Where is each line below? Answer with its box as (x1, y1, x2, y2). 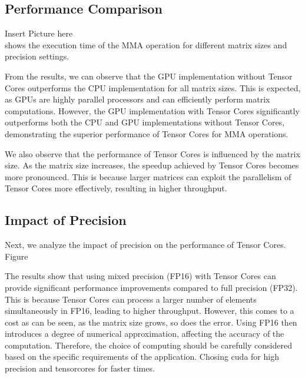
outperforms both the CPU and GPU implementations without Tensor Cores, (5, 116, 285, 128)
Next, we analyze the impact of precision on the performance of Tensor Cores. (5, 238, 286, 251)
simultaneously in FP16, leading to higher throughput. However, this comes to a (5, 304, 294, 317)
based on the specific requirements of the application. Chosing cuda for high (5, 350, 279, 363)
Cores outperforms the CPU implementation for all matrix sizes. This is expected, (5, 81, 301, 94)
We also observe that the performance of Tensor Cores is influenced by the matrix (5, 147, 300, 160)
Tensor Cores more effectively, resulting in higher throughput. (5, 182, 227, 194)
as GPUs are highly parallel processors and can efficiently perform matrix (5, 93, 270, 105)
